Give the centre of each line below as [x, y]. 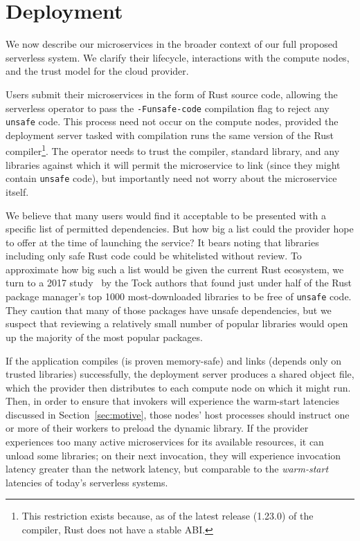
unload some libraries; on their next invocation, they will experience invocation [173, 455]
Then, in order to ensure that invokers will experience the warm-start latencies [172, 401]
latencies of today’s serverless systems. [87, 482]
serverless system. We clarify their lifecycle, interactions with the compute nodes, [178, 57]
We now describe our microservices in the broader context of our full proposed [172, 44]
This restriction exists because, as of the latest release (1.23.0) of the [168, 516]
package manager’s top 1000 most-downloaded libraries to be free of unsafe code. [179, 296]
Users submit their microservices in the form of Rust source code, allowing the [172, 94]
